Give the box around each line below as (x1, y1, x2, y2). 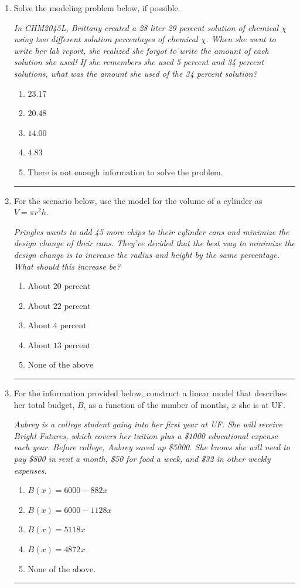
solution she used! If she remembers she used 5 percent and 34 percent (13, 56, 264, 68)
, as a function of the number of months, (83, 398, 229, 410)
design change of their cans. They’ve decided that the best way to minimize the (13, 237, 295, 249)
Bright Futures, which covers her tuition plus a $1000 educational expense (13, 429, 278, 441)
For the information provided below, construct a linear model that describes (13, 387, 287, 399)
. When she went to (206, 33, 276, 45)
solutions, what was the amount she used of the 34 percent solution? (13, 67, 257, 79)
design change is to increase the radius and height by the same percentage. (13, 248, 279, 260)
